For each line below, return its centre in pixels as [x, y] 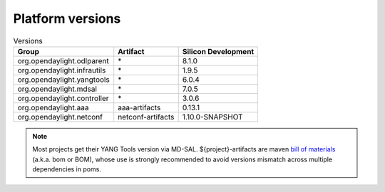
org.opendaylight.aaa [53, 107]
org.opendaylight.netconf [60, 117]
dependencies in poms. [67, 169]
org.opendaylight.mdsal [57, 89]
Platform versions [67, 18]
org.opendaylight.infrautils [62, 70]
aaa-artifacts [139, 107]
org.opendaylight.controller [63, 98]
